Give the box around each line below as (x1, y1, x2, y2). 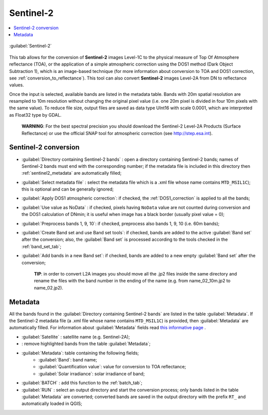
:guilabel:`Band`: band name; (38, 357, 97, 363)
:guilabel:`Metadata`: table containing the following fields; (21, 350, 139, 356)
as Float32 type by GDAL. (9, 112, 62, 118)
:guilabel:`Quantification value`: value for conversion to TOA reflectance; (38, 364, 186, 370)
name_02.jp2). (34, 284, 64, 290)
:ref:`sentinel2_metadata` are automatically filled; (21, 170, 122, 176)
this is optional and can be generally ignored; (21, 186, 114, 192)
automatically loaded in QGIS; (21, 401, 82, 407)
